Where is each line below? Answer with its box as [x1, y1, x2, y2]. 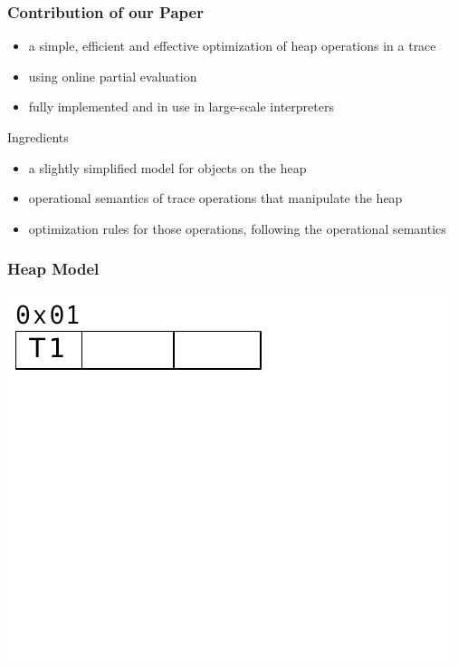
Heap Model [7, 257, 100, 280]
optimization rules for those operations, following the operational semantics [28, 218, 446, 238]
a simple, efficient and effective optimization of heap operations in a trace [28, 36, 436, 55]
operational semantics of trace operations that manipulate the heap [28, 189, 403, 208]
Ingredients [7, 128, 69, 146]
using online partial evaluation [28, 66, 197, 85]
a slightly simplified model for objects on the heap [28, 158, 307, 177]
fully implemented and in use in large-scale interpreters [28, 97, 334, 116]
